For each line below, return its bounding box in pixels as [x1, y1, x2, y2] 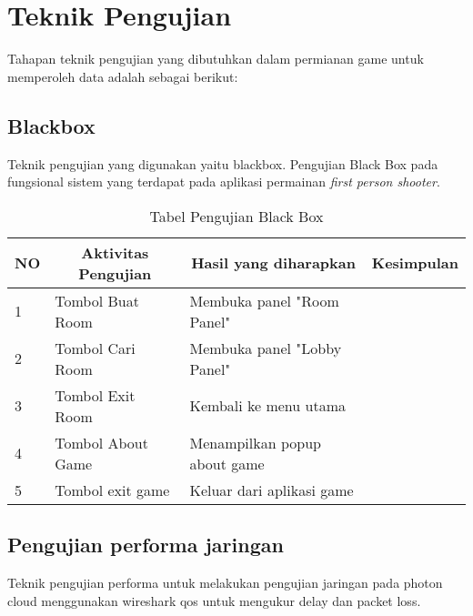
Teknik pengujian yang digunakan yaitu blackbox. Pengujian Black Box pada [7, 154, 438, 173]
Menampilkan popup [189, 431, 321, 453]
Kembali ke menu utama [189, 395, 346, 417]
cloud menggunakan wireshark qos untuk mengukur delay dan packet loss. [7, 591, 421, 610]
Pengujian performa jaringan [7, 530, 284, 559]
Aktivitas [81, 241, 149, 263]
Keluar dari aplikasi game [189, 479, 354, 500]
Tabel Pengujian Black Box [149, 205, 324, 227]
